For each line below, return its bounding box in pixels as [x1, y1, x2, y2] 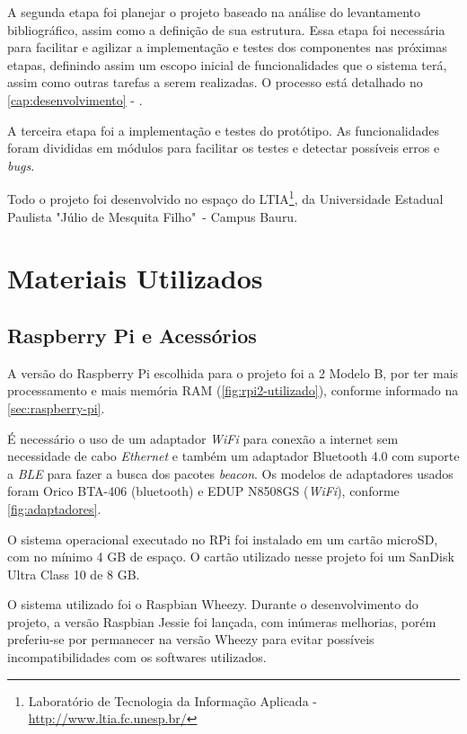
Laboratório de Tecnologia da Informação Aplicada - [28, 691, 317, 710]
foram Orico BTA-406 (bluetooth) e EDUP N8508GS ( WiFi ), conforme [7, 482, 400, 500]
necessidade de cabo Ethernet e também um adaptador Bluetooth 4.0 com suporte [7, 447, 460, 465]
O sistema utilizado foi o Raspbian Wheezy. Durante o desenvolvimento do [7, 595, 419, 614]
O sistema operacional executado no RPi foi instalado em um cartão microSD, [7, 529, 438, 548]
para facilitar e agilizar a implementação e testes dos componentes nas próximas [7, 38, 447, 57]
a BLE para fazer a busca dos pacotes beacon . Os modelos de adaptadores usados [7, 464, 454, 482]
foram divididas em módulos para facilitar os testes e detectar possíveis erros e [7, 138, 440, 157]
